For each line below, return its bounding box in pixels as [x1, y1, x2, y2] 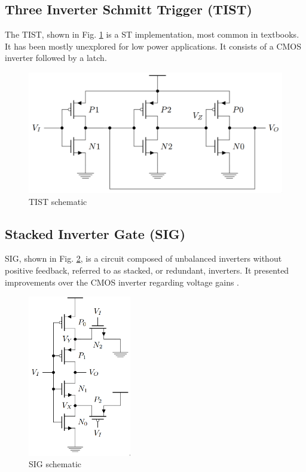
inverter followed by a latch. [5, 51, 107, 64]
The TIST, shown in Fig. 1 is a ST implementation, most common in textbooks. [5, 28, 299, 41]
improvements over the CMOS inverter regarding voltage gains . [5, 275, 239, 288]
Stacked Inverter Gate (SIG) [5, 224, 186, 243]
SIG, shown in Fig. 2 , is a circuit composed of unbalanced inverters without [5, 252, 282, 265]
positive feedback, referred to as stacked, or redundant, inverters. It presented [5, 264, 289, 277]
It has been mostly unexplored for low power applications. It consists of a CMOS [5, 39, 302, 52]
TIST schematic [29, 195, 87, 207]
